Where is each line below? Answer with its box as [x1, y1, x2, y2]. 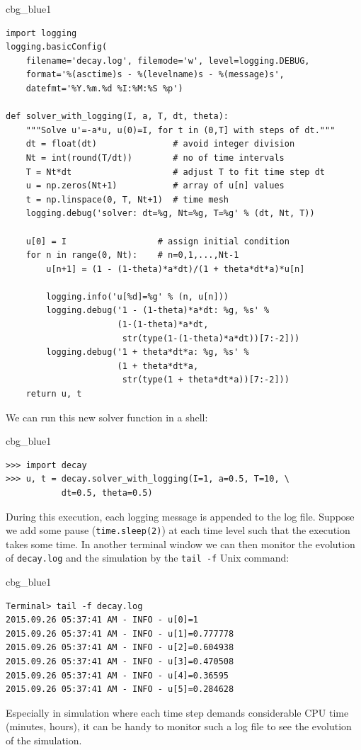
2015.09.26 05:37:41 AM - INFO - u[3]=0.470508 [6, 657, 234, 667]
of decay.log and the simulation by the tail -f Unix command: [6, 550, 290, 565]
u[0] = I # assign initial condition [25, 236, 290, 246]
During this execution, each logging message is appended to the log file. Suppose [6, 508, 355, 523]
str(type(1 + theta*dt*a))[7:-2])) [122, 375, 290, 385]
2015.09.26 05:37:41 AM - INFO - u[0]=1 [6, 615, 199, 625]
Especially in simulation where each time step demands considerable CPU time [6, 705, 349, 720]
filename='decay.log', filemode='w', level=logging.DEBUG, [25, 55, 310, 66]
